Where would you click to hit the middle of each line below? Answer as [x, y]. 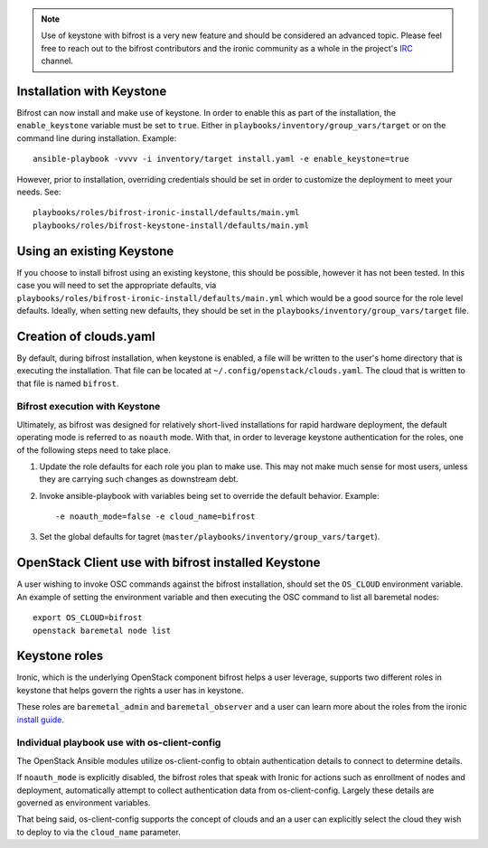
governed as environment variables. [84, 802]
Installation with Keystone [92, 91]
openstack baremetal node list [102, 630]
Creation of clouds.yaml [86, 336]
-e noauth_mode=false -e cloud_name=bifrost [156, 517]
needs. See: [39, 192]
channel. [57, 61]
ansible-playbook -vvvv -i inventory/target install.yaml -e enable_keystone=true [221, 159]
